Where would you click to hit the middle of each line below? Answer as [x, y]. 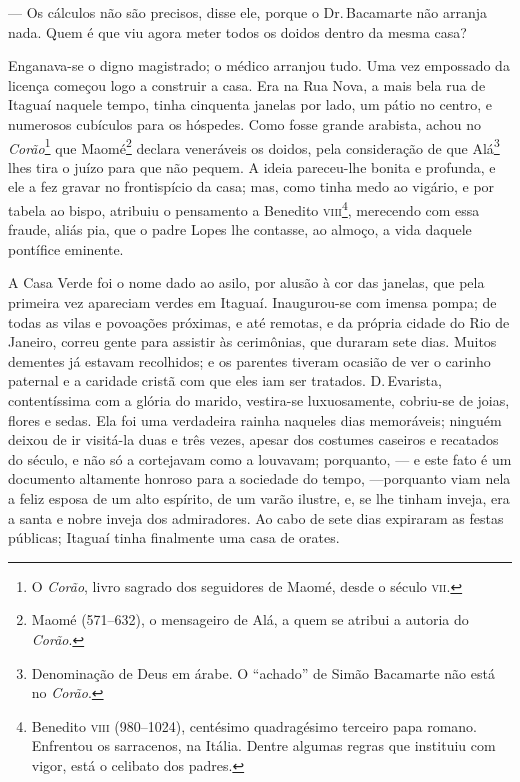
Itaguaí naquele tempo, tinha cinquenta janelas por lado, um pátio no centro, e [250, 104]
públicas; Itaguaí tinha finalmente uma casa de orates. [174, 537]
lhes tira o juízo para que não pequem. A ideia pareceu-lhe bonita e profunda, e [252, 166]
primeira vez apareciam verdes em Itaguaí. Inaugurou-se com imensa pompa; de [252, 302]
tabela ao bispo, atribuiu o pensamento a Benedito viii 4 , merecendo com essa [244, 208]
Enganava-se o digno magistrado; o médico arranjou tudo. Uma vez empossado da [259, 65]
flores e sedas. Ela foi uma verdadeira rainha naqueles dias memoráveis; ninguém [255, 419]
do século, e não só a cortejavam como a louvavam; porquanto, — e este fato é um [260, 458]
